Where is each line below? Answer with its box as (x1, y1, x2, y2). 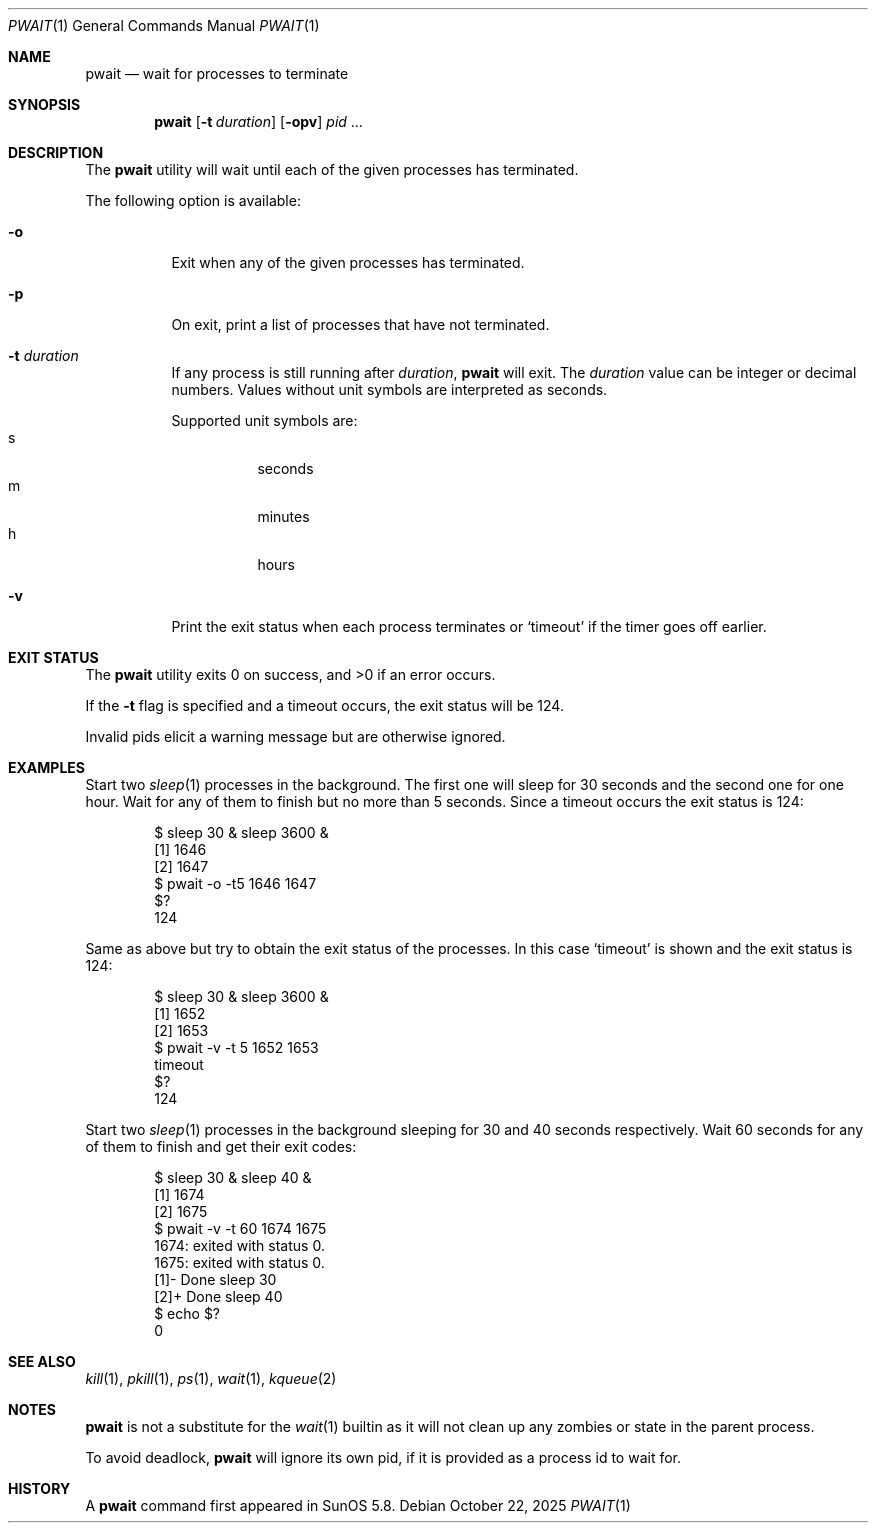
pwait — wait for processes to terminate (85, 65, 349, 82)
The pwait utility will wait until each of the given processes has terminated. (85, 161, 579, 178)
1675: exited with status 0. (154, 1254, 325, 1271)
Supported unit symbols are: (171, 412, 358, 429)
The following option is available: (85, 192, 301, 209)
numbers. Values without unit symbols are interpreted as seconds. (171, 381, 608, 398)
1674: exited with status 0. (154, 1237, 325, 1254)
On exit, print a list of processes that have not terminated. (171, 316, 550, 333)
